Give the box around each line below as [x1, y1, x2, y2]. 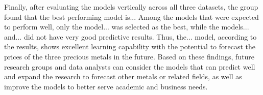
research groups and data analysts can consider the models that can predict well [4, 61, 255, 72]
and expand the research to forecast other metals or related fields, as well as [4, 71, 242, 82]
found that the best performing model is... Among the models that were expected [4, 11, 259, 22]
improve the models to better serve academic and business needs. [4, 81, 208, 91]
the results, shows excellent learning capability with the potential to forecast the [4, 41, 256, 52]
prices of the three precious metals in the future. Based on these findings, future [4, 51, 255, 61]
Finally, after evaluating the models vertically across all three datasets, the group [4, 2, 258, 12]
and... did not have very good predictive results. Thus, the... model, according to [4, 31, 257, 42]
